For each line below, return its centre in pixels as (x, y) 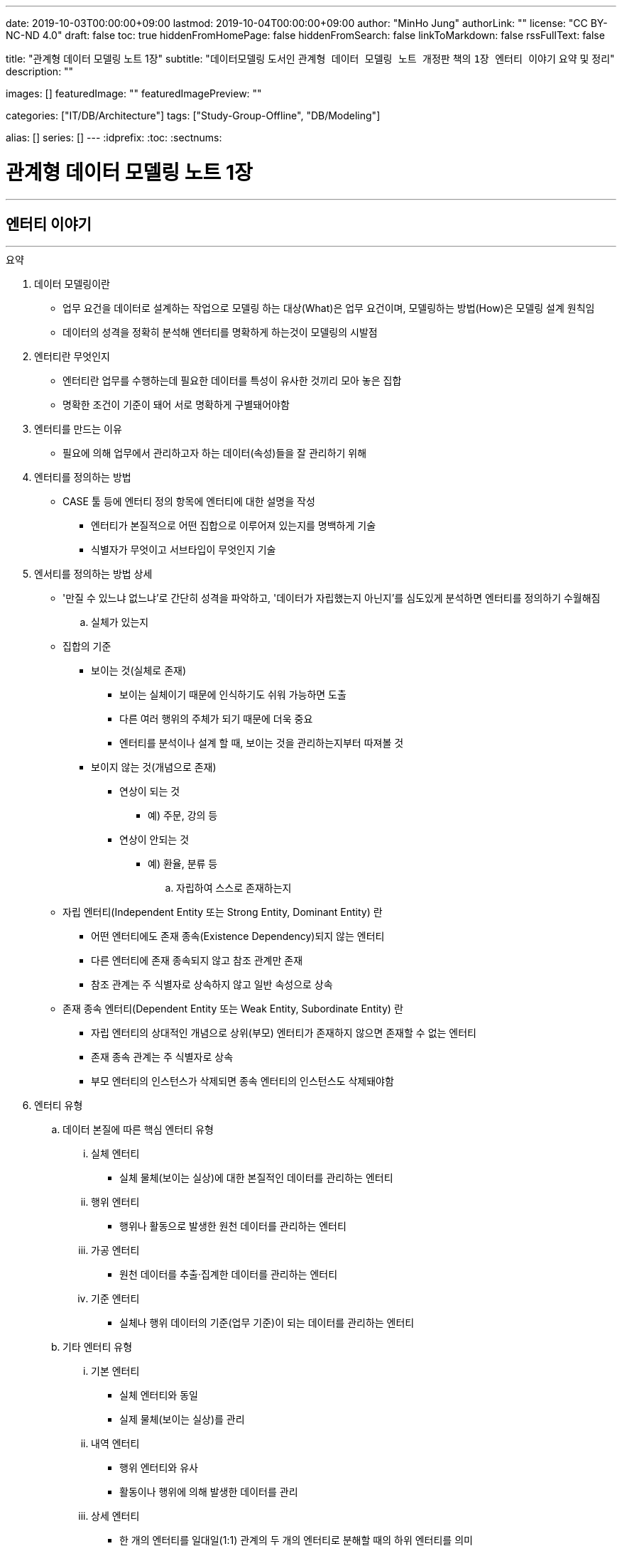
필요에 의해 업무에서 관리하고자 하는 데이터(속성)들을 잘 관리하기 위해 (215, 453)
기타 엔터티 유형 (98, 1347)
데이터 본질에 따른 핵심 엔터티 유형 (138, 1130)
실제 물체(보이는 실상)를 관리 (182, 1420)
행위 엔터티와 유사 (159, 1468)
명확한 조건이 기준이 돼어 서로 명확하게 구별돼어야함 (176, 405)
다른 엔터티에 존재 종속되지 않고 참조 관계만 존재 (197, 961)
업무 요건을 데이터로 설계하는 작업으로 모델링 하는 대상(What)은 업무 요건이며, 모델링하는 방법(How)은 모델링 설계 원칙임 (329, 308)
